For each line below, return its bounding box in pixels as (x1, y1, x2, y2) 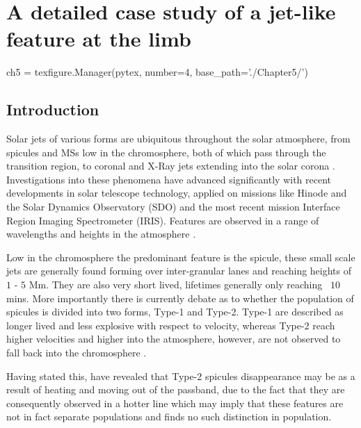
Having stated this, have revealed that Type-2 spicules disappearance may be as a (6, 368, 355, 383)
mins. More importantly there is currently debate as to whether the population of (6, 290, 354, 305)
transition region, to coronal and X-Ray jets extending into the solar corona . (6, 158, 335, 173)
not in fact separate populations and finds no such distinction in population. (6, 409, 332, 424)
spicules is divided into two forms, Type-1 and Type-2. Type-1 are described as (6, 304, 344, 319)
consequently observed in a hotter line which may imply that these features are (6, 395, 344, 410)
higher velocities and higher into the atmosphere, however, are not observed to (6, 331, 341, 346)
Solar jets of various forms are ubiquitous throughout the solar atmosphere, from (6, 131, 351, 146)
